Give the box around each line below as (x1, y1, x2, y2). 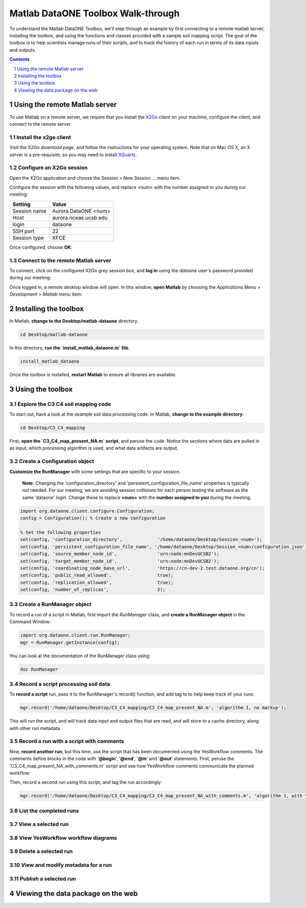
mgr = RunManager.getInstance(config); (20, 639, 120, 646)
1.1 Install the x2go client (9, 133, 71, 140)
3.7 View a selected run (9, 821, 69, 828)
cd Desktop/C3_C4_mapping (20, 425, 85, 431)
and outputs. (9, 46, 36, 53)
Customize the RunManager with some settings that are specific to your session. (9, 468, 181, 474)
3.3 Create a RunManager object (9, 601, 92, 608)
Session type (12, 234, 44, 241)
